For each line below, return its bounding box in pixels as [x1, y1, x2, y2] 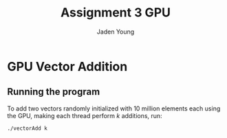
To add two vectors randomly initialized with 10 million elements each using [7, 104, 221, 113]
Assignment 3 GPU [61, 5, 171, 21]
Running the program [7, 86, 100, 97]
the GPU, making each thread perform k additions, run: [7, 111, 163, 119]
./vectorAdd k [7, 125, 48, 132]
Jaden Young [96, 27, 135, 36]
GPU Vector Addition [7, 58, 128, 74]
